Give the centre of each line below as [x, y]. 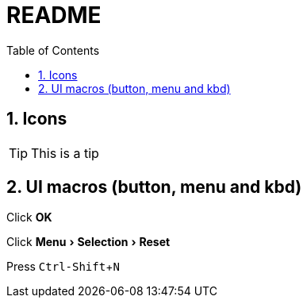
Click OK [29, 217]
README [54, 15]
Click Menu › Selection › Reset [88, 242]
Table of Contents [53, 50]
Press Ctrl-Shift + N [63, 267]
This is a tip [65, 153]
